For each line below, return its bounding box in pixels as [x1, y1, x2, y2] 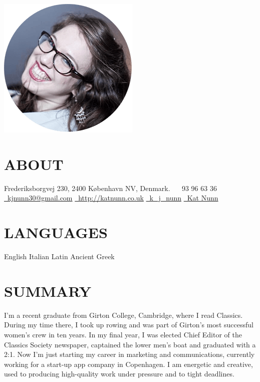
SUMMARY [4, 280, 91, 301]
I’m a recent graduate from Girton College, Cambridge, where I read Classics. [4, 309, 243, 320]
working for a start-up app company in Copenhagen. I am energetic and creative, [4, 358, 253, 369]
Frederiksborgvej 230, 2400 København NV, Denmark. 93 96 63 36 [4, 182, 217, 193]
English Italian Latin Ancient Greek [4, 251, 115, 262]
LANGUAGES [4, 222, 108, 243]
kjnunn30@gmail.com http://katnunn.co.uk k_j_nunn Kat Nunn [7, 193, 218, 203]
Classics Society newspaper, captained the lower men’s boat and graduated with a [4, 339, 256, 349]
